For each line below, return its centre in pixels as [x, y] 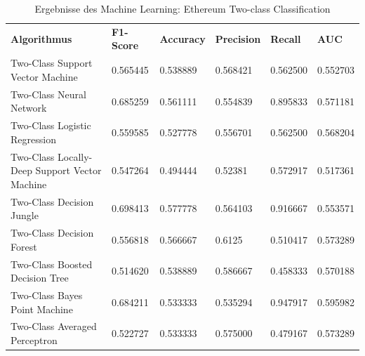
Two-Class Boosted [52, 264]
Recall [286, 38]
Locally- [75, 156]
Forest [24, 246]
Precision [238, 38]
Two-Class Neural [48, 94]
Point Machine [42, 309]
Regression [33, 139]
